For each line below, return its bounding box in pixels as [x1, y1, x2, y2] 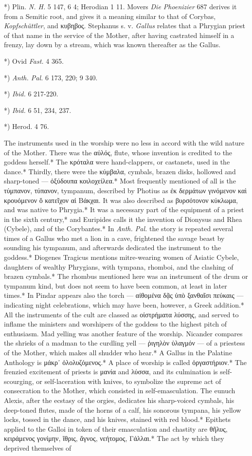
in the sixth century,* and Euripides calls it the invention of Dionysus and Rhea [4, 214, 242, 224]
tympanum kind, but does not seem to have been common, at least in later [4, 280, 227, 291]
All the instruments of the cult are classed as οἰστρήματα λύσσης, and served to [4, 309, 239, 319]
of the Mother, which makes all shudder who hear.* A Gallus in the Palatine [4, 347, 232, 357]
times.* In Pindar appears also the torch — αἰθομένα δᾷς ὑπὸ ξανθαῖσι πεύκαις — [4, 290, 244, 300]
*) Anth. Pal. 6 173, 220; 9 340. [4, 72, 98, 82]
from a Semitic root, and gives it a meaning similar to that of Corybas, [4, 11, 216, 21]
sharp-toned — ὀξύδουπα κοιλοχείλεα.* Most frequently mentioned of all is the [4, 176, 236, 186]
